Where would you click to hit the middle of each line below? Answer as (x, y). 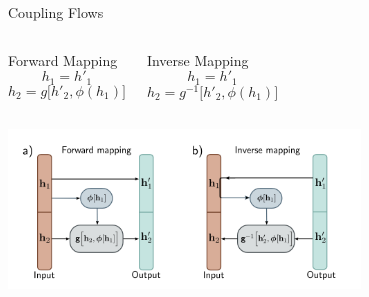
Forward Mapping (63, 59)
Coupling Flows (56, 12)
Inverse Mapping (197, 59)
